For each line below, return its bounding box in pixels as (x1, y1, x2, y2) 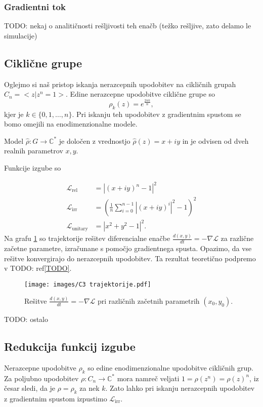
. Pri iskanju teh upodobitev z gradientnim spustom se (72, 108, 241, 119)
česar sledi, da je (4, 383, 55, 393)
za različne (221, 233, 254, 243)
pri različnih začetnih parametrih (97, 295, 200, 306)
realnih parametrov (4, 145, 63, 156)
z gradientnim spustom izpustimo (4, 393, 107, 403)
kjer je (4, 108, 24, 119)
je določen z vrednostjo (59, 135, 130, 146)
